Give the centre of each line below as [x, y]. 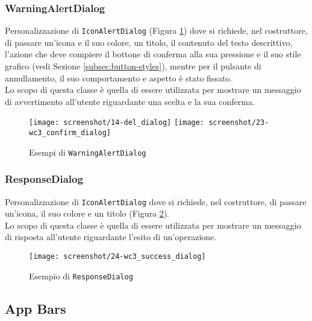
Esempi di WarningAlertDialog [88, 152]
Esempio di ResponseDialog [81, 275]
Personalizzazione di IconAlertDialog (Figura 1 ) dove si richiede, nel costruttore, [156, 30]
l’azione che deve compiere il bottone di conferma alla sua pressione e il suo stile [153, 54]
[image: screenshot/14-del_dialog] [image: [117, 123]
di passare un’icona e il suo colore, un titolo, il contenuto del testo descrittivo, [149, 42]
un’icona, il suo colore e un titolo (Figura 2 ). [87, 213]
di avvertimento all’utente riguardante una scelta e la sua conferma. [130, 101]
